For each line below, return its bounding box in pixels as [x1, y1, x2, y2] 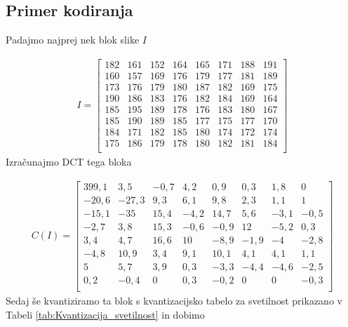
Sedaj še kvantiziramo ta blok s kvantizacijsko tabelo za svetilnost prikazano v [6, 293, 342, 308]
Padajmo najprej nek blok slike [6, 32, 140, 47]
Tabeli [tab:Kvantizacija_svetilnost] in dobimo [6, 307, 205, 321]
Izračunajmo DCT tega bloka [6, 154, 132, 169]
